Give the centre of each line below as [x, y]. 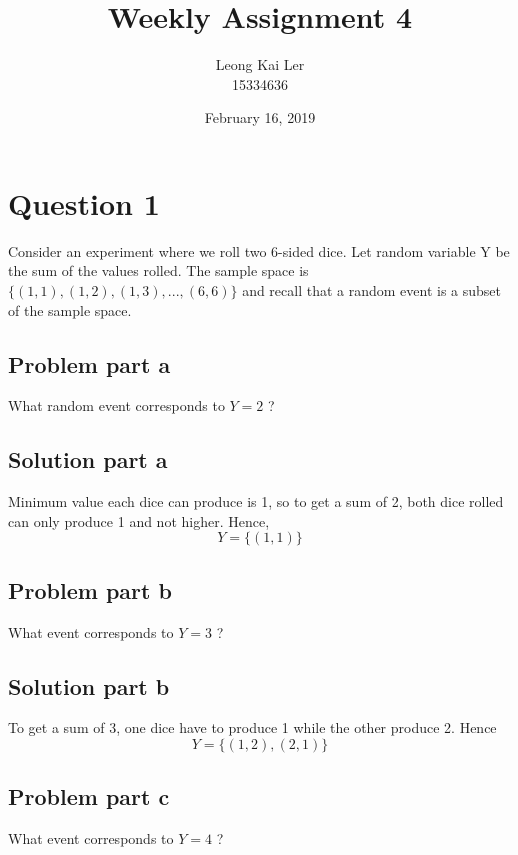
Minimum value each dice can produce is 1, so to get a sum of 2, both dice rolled [256, 501]
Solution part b [89, 685]
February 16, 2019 [260, 117]
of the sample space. [70, 309]
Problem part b [90, 589]
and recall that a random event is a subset [372, 290]
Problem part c [89, 796]
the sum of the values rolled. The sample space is [158, 270]
